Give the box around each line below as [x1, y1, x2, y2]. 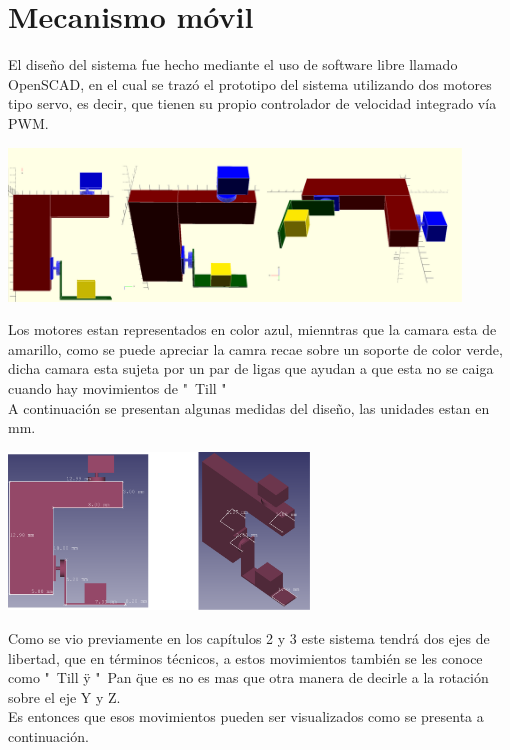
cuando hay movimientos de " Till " [8, 378, 227, 399]
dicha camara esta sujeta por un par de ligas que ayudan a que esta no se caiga [8, 358, 494, 379]
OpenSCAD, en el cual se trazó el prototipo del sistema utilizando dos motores [8, 73, 492, 94]
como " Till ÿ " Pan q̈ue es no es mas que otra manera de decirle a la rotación [8, 667, 489, 688]
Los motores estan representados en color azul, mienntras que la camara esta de [8, 319, 497, 340]
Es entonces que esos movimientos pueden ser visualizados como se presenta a [8, 706, 484, 727]
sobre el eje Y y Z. [8, 686, 121, 707]
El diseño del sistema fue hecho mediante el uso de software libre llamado [8, 54, 458, 75]
